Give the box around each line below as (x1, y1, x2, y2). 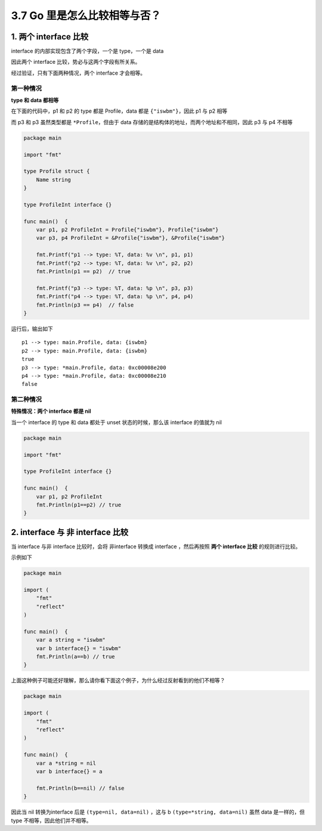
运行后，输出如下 (11, 325, 53, 332)
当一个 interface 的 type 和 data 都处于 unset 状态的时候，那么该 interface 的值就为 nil (11, 418, 222, 426)
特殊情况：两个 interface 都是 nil (11, 407, 92, 415)
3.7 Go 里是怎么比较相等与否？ (11, 9, 161, 22)
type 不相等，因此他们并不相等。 (11, 817, 92, 824)
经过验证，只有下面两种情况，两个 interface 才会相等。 (11, 69, 146, 76)
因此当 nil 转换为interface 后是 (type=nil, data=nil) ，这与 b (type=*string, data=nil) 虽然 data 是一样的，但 (11, 808, 305, 815)
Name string (36, 176, 72, 183)
